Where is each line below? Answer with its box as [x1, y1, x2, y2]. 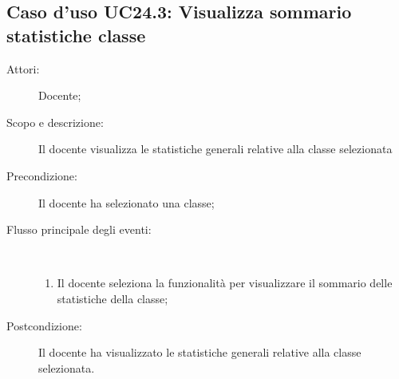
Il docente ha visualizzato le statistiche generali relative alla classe [38, 344, 361, 361]
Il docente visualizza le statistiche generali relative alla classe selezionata [38, 140, 393, 157]
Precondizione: [6, 167, 77, 184]
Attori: [6, 60, 40, 77]
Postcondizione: [6, 317, 82, 334]
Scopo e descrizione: [6, 113, 104, 130]
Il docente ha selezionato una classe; [38, 194, 215, 211]
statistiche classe [6, 22, 146, 47]
